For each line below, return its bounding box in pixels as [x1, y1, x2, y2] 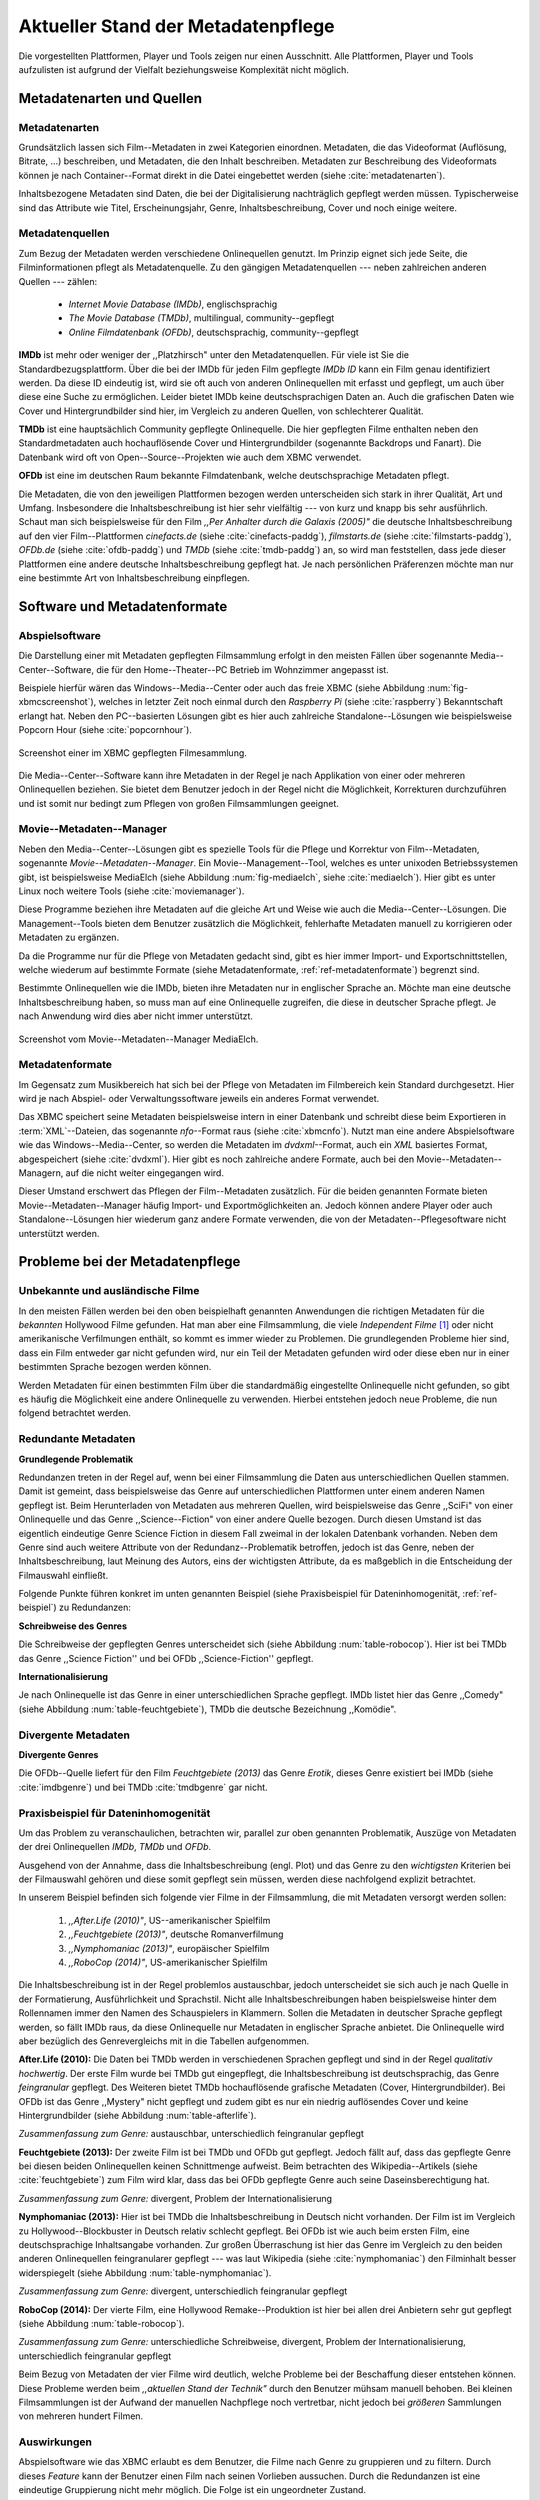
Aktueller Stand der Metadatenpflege [18, 15, 335, 37]
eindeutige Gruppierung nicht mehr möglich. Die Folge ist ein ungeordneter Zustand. [18, 2484, 367, 2496]
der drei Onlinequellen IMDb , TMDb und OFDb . [18, 1841, 212, 1853]
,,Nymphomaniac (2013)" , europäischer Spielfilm [68, 1942, 270, 1954]
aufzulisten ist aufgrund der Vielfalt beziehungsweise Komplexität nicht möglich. [18, 63, 349, 75]
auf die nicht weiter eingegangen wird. [65, 1166, 225, 1179]
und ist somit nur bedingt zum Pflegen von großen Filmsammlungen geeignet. [18, 797, 340, 809]
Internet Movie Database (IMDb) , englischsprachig [68, 298, 278, 310]
